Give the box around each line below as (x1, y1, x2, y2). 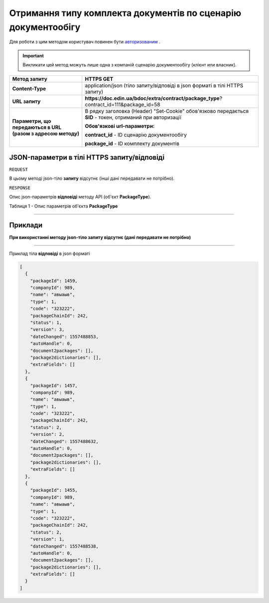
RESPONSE (9, 185, 31, 191)
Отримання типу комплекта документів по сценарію (9, 7, 242, 18)
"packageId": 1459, (30, 278, 78, 284)
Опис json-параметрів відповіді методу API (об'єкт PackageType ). (9, 194, 151, 200)
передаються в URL (12, 124, 62, 131)
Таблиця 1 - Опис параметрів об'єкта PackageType (9, 203, 118, 209)
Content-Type (12, 85, 46, 92)
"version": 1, (30, 537, 65, 542)
